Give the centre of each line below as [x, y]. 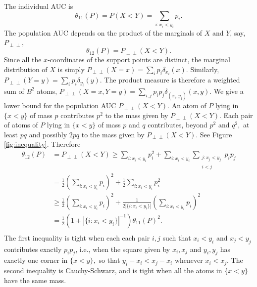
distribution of [26, 69]
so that [109, 260]
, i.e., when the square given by [123, 249]
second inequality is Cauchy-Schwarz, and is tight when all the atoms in [113, 270]
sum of [14, 91]
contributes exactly [33, 249]
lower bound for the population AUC [60, 105]
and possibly [48, 134]
